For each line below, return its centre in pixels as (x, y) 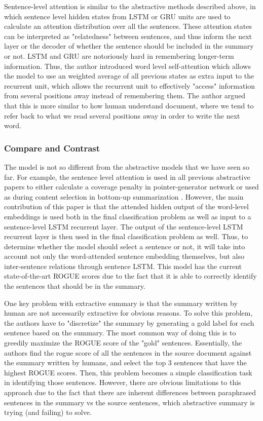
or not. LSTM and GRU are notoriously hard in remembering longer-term (119, 55)
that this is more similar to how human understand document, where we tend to (129, 105)
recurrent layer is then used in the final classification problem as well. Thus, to (126, 236)
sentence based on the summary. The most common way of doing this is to (120, 333)
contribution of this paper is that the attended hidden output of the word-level (126, 206)
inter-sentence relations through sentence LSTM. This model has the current (123, 266)
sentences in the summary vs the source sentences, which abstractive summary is (129, 402)
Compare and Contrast (52, 148)
